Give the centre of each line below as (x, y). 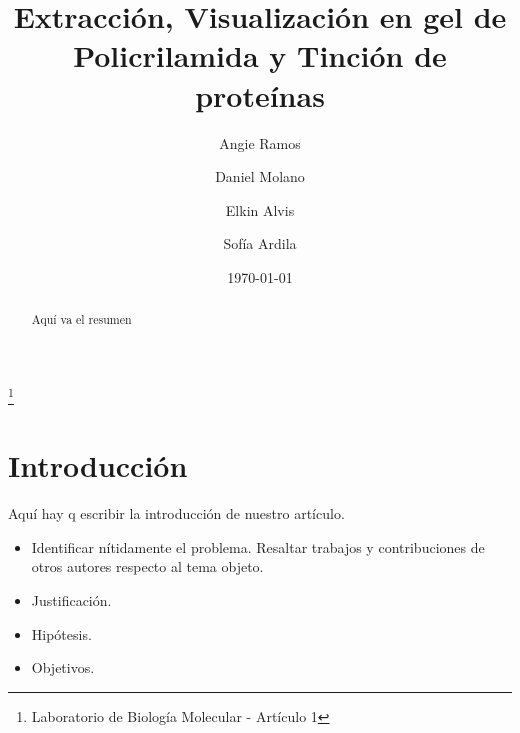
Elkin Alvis (260, 209)
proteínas (260, 94)
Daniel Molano (260, 176)
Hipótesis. (61, 633)
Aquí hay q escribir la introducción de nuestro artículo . (176, 513)
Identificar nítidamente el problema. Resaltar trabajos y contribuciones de (258, 546)
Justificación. (71, 600)
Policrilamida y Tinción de (260, 55)
